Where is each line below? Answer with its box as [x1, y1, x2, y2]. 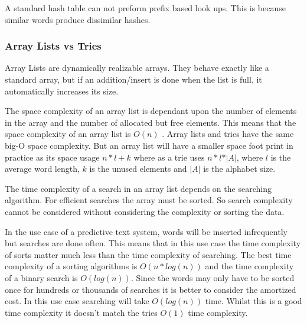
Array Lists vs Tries [5, 38, 102, 53]
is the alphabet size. [203, 162, 276, 175]
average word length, [5, 162, 80, 175]
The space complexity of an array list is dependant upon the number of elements [5, 105, 297, 117]
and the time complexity [205, 260, 294, 272]
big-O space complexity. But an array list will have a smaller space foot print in [5, 139, 293, 151]
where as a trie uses [133, 151, 205, 163]
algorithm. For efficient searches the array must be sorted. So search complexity [5, 194, 293, 206]
